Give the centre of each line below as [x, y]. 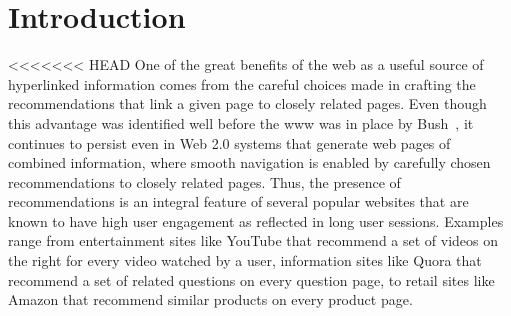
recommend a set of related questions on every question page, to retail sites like [251, 279]
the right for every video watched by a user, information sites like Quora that [245, 260]
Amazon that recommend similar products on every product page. [210, 299]
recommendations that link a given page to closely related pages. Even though [247, 103]
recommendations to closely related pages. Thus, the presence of [204, 181]
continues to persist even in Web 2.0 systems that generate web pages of [229, 142]
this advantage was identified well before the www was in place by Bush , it [241, 122]
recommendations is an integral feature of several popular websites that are [238, 201]
